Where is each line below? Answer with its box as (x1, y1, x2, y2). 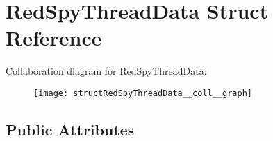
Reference (6, 23, 102, 52)
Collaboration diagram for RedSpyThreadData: (6, 64, 207, 78)
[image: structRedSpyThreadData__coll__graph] (33, 88, 252, 98)
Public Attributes (6, 118, 135, 140)
